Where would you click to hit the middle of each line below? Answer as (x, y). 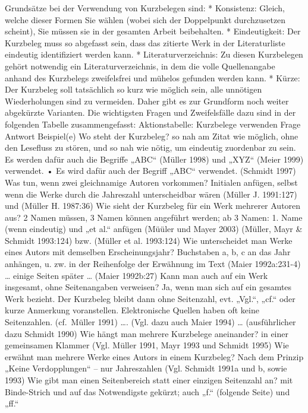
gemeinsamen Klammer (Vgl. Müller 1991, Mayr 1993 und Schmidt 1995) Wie (147, 345)
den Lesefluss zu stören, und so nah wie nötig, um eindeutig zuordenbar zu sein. (150, 147)
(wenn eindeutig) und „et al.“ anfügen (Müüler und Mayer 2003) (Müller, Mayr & (154, 229)
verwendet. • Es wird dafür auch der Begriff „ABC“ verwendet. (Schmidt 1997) (150, 171)
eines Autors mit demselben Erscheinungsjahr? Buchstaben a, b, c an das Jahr (148, 252)
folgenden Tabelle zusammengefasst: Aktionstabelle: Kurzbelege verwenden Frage (153, 124)
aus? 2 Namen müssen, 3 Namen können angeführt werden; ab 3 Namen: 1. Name (154, 217)
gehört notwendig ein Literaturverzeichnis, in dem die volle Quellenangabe (140, 66)
